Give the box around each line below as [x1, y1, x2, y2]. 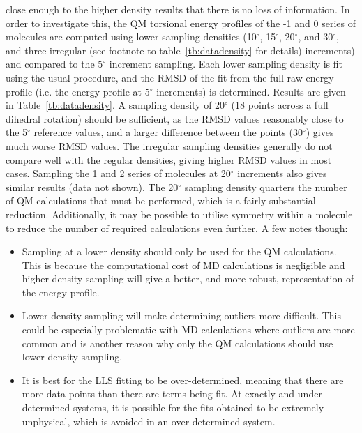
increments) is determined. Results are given [156, 84, 346, 98]
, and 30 [298, 29, 333, 44]
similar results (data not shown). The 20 [6, 179, 179, 194]
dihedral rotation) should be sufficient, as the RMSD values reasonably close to [6, 111, 344, 126]
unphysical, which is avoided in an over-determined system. [22, 413, 276, 428]
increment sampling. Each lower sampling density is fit [109, 56, 342, 71]
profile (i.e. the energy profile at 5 [6, 84, 150, 98]
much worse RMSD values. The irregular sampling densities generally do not [6, 138, 333, 153]
